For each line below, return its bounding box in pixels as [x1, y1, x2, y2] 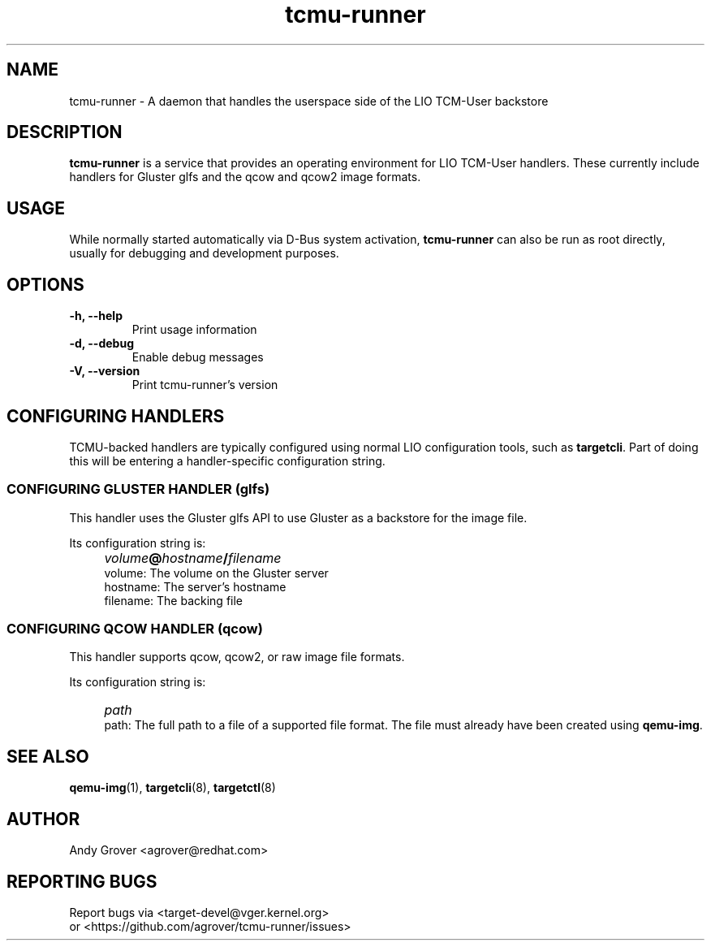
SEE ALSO [6, 746, 89, 767]
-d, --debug [69, 336, 134, 351]
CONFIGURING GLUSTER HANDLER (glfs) [6, 481, 270, 498]
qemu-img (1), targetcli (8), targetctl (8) [69, 781, 276, 795]
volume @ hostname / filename [104, 549, 282, 566]
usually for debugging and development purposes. [69, 246, 339, 261]
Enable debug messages [131, 350, 264, 365]
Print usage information [131, 322, 257, 337]
